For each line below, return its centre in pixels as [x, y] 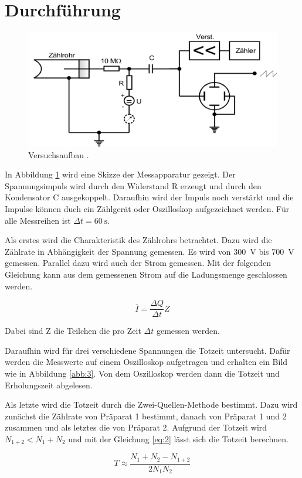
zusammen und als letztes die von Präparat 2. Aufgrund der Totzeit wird [136, 427]
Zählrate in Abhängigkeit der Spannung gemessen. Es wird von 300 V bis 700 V [150, 251]
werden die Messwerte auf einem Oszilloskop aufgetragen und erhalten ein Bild [146, 362]
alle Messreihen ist [38, 220]
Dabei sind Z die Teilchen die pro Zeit [73, 331]
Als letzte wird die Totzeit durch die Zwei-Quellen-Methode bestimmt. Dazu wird [151, 404]
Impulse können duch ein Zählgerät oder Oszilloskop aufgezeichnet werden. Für [147, 209]
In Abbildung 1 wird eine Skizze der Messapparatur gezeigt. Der [120, 174]
